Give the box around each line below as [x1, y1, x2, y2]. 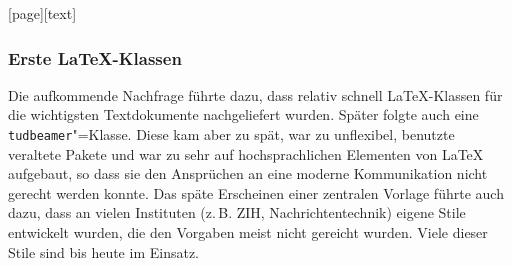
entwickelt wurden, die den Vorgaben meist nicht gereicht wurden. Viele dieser [8, 222, 488, 243]
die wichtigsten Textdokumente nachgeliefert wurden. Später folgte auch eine [8, 104, 479, 125]
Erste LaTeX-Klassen [8, 45, 182, 70]
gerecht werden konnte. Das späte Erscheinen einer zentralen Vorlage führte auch [8, 182, 504, 203]
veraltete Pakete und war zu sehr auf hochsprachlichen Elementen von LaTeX [8, 143, 484, 164]
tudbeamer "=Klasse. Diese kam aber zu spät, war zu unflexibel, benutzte [8, 124, 455, 144]
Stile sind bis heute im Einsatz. [8, 241, 199, 262]
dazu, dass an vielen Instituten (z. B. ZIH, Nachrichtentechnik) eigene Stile [8, 202, 466, 223]
